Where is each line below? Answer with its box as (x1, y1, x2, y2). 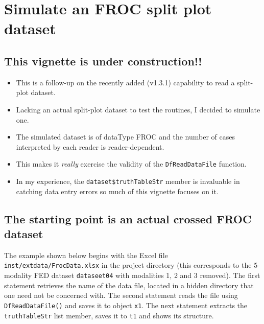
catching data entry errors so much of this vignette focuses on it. (16, 186, 219, 196)
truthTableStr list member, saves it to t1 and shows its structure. (4, 310, 214, 320)
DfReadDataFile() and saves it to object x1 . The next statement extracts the (4, 299, 248, 310)
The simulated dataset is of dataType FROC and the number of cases (16, 131, 235, 142)
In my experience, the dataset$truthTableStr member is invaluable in (16, 175, 240, 186)
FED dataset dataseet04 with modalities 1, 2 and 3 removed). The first (34, 270, 260, 281)
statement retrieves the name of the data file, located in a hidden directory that (4, 280, 254, 290)
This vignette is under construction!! (4, 53, 202, 68)
